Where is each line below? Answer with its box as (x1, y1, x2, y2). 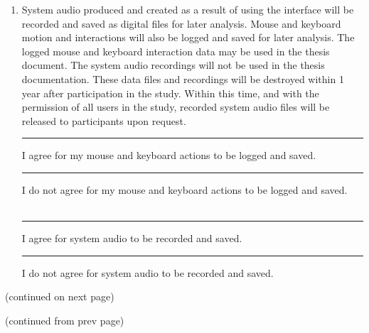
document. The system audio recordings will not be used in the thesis (21, 58, 325, 72)
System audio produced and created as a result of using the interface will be (21, 2, 354, 16)
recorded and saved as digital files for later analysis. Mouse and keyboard (21, 16, 341, 31)
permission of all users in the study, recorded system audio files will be (21, 99, 330, 114)
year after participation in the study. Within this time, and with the (21, 85, 319, 100)
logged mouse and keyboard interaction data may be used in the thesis (21, 43, 330, 58)
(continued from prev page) (5, 312, 124, 327)
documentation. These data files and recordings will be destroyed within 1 (21, 71, 344, 86)
